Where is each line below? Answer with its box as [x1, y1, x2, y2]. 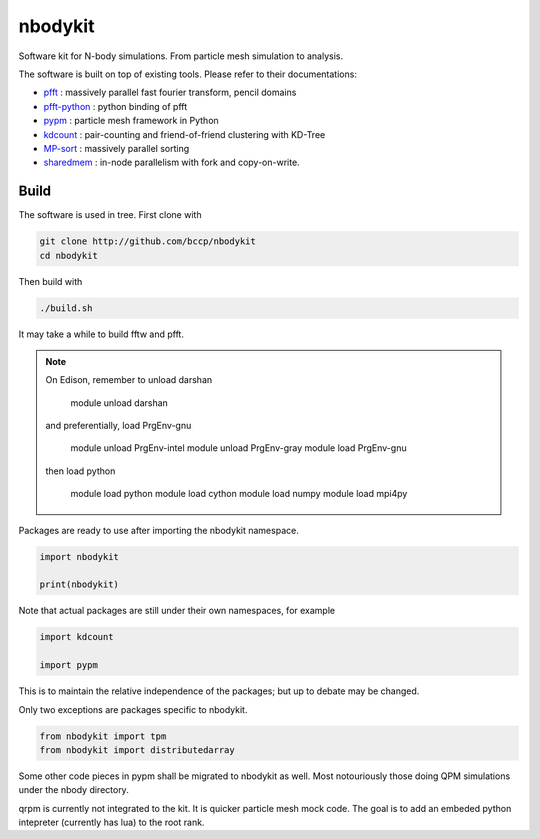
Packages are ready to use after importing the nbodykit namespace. [18, 524, 299, 536]
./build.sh [39, 302, 93, 314]
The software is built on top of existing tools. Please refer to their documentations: [18, 68, 357, 80]
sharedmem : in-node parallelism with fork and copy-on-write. [43, 156, 300, 169]
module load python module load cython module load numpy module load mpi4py [70, 488, 408, 500]
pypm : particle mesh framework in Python [43, 115, 219, 127]
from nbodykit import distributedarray [39, 744, 235, 755]
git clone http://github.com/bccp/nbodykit [39, 236, 257, 247]
